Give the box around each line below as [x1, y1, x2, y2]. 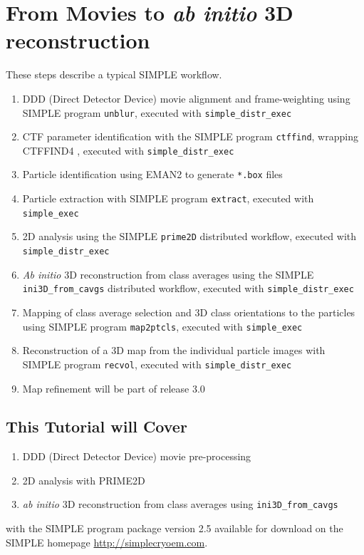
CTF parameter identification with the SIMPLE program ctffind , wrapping [22, 129, 358, 144]
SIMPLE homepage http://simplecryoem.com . [6, 534, 208, 549]
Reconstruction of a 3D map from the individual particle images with [22, 343, 326, 358]
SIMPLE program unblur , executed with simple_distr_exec [22, 105, 292, 120]
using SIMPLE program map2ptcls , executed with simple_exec [22, 318, 303, 333]
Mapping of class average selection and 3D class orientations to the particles [22, 305, 355, 319]
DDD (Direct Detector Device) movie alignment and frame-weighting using [22, 90, 350, 105]
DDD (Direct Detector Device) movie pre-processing [22, 449, 251, 464]
